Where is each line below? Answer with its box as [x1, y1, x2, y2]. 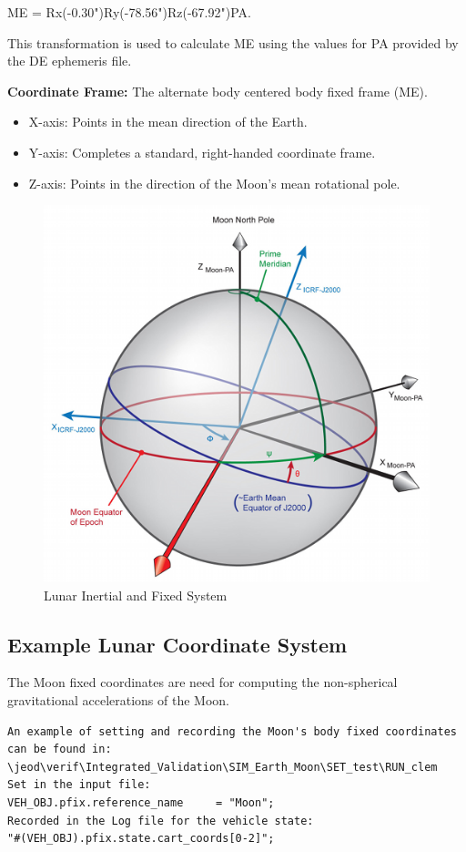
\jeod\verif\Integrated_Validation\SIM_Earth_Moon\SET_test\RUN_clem [7, 760, 438, 774]
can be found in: [7, 743, 112, 756]
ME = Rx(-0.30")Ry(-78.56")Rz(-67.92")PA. [7, 3, 251, 21]
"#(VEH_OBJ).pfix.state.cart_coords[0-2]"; [7, 832, 275, 846]
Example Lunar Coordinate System [7, 630, 348, 658]
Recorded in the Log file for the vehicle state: [7, 814, 314, 827]
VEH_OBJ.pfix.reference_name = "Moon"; [7, 796, 275, 809]
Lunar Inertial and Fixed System [44, 585, 228, 604]
